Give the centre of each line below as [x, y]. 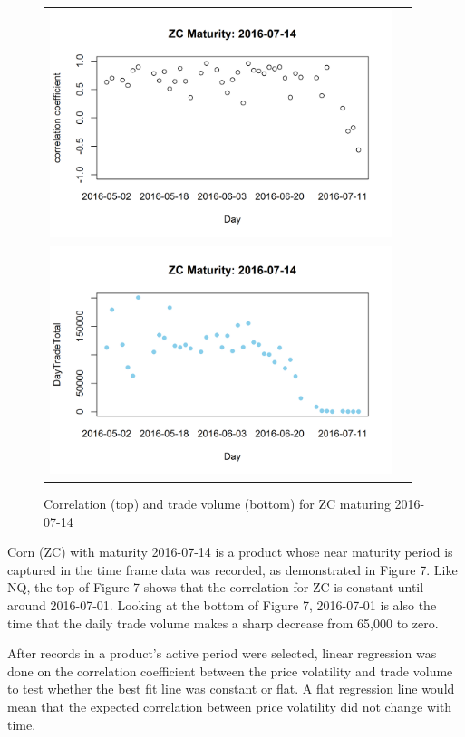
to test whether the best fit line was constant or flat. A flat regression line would [231, 689]
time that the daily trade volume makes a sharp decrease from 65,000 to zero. [223, 622]
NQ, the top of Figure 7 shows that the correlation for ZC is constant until [216, 587]
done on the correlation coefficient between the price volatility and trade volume [230, 670]
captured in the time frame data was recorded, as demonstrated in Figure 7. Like [232, 569]
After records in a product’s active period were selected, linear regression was [222, 653]
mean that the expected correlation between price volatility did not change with [230, 707]
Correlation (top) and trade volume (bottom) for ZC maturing [217, 504]
